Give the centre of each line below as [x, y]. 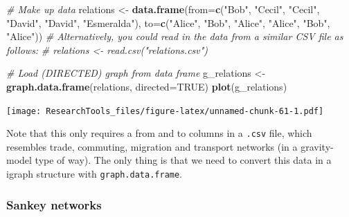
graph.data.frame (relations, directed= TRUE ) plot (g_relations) [147, 86]
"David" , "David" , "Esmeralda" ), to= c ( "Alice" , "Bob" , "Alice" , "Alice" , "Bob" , [168, 22]
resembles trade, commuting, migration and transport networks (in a [152, 146]
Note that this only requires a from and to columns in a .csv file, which [159, 133]
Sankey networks [54, 204]
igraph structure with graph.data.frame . [95, 174]
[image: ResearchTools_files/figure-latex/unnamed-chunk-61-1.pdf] [165, 111]
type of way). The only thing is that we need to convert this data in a [183, 160]
